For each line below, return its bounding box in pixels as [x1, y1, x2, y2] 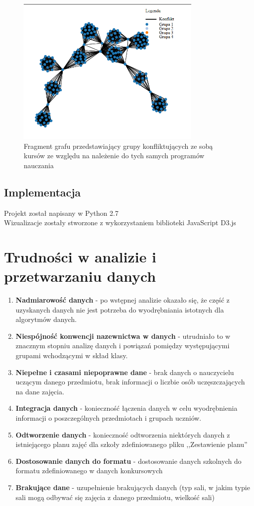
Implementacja [4, 184, 81, 199]
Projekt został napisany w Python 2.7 [4, 207, 119, 218]
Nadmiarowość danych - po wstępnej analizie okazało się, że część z [15, 295, 230, 305]
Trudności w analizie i [4, 246, 157, 266]
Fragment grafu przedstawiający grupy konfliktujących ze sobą [24, 140, 213, 151]
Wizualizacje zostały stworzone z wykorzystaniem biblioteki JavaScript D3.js [4, 217, 236, 228]
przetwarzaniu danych [4, 266, 156, 286]
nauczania [24, 160, 54, 170]
